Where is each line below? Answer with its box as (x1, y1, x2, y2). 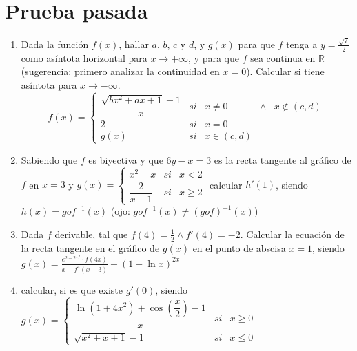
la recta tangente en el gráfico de (21, 240, 160, 255)
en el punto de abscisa (192, 240, 286, 255)
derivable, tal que (54, 226, 128, 241)
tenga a (286, 36, 318, 51)
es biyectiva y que (88, 152, 163, 167)
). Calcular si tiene (246, 64, 325, 78)
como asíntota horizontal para (21, 50, 147, 65)
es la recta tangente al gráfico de (214, 152, 351, 167)
